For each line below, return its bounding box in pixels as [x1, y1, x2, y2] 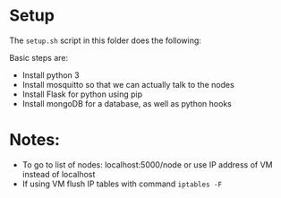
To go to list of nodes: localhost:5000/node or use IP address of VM [21, 159, 273, 170]
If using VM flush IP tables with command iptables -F [21, 178, 222, 189]
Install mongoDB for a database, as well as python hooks [21, 98, 233, 108]
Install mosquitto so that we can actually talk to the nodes [21, 79, 234, 90]
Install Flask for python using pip [21, 89, 143, 99]
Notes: [9, 130, 61, 151]
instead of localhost [21, 168, 96, 179]
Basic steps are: [9, 52, 69, 63]
